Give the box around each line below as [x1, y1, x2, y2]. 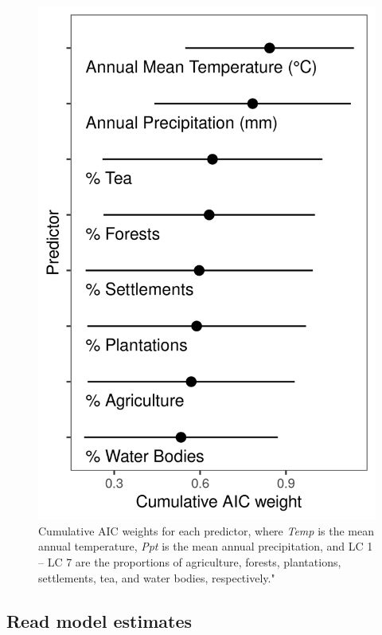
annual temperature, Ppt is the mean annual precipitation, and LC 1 [38, 538, 373, 555]
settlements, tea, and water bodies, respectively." [38, 569, 275, 586]
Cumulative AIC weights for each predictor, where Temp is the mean [38, 522, 374, 539]
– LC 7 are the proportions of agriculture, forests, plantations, [38, 553, 341, 570]
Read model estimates [6, 608, 193, 633]
